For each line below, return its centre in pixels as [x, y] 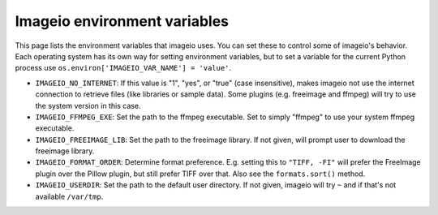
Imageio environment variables [122, 21]
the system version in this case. [88, 105]
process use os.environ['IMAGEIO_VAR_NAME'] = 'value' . [123, 68]
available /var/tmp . [69, 196]
